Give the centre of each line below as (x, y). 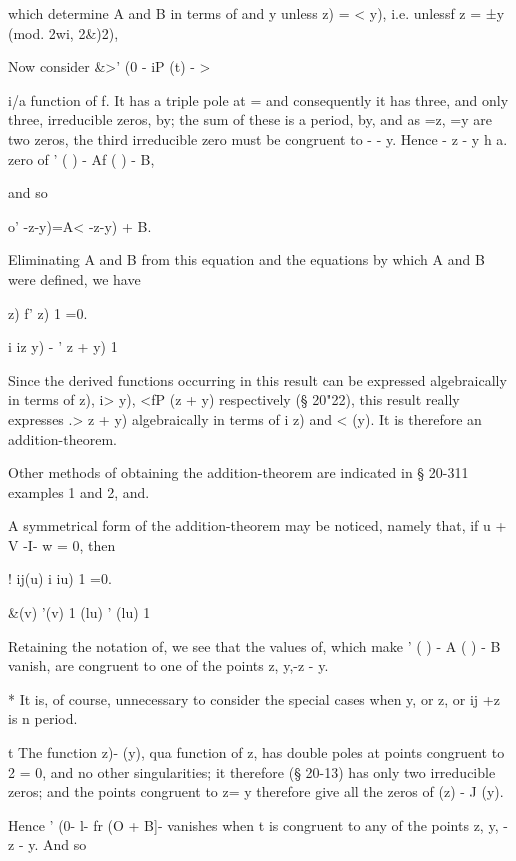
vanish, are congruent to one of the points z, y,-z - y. (168, 665)
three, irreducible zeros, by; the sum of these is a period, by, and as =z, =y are (250, 119)
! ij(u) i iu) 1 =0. (60, 578)
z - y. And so (47, 844)
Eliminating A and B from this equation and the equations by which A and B (246, 259)
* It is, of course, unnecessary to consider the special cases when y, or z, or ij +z (254, 698)
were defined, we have (74, 278)
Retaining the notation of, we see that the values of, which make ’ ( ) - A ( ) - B (254, 645)
